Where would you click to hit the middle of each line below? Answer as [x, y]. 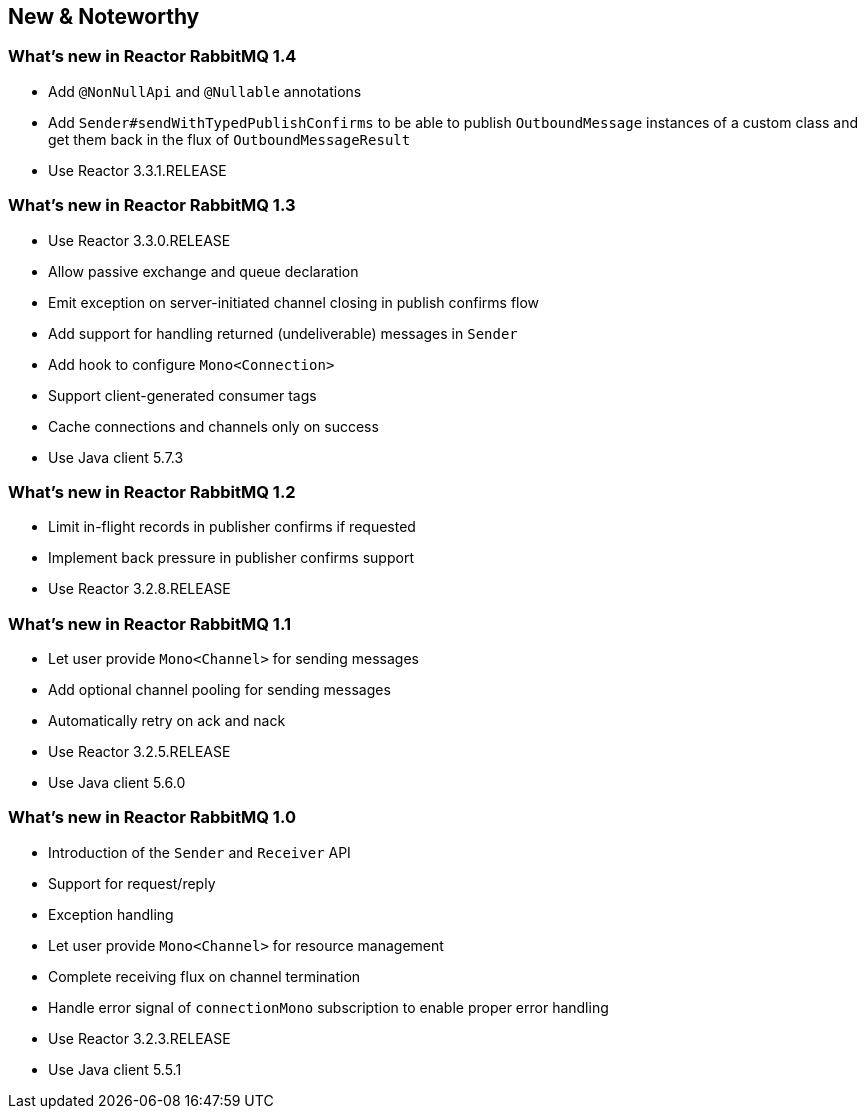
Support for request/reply [132, 883]
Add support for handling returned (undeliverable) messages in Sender [283, 333]
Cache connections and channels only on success [213, 426]
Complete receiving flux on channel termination [204, 976]
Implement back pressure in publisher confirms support [231, 558]
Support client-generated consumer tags [182, 395]
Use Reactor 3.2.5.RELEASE [139, 752]
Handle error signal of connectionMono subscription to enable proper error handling [328, 1007]
